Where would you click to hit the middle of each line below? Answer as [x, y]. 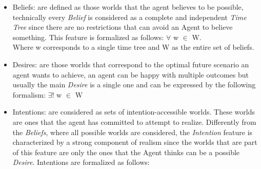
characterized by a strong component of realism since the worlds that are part [135, 142]
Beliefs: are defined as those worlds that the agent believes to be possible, [128, 7]
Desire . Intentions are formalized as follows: [81, 162]
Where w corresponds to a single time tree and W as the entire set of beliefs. [133, 47]
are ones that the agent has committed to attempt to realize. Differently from [134, 121]
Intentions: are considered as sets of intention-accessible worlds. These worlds [134, 112]
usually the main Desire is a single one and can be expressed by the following [134, 85]
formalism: [29, 94]
